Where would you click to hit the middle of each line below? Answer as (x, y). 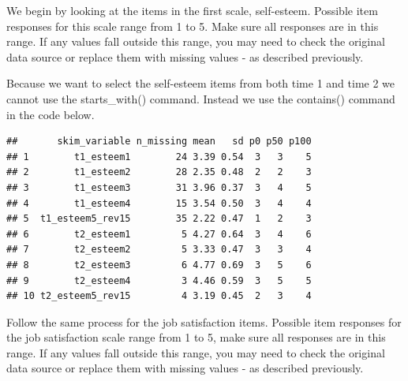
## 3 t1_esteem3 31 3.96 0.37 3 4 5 (159, 187)
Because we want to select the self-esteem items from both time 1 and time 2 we (201, 83)
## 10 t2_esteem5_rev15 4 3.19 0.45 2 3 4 (159, 296)
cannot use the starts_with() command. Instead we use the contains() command (201, 98)
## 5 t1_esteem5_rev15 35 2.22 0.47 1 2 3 (159, 219)
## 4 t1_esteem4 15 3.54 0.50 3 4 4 (159, 203)
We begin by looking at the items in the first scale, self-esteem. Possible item (192, 10)
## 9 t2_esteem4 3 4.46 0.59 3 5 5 (159, 280)
